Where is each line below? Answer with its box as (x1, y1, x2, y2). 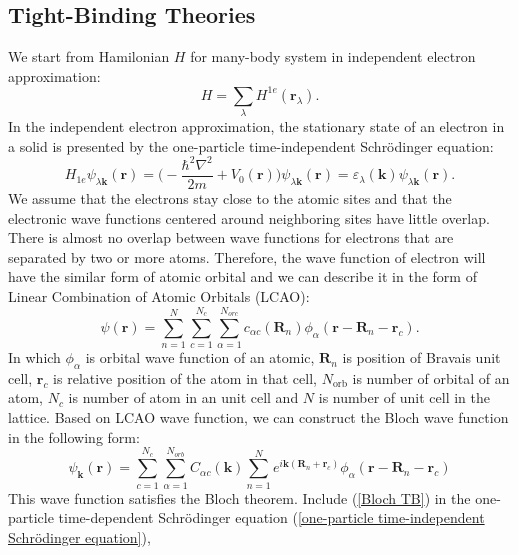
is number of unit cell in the (318, 387, 491, 408)
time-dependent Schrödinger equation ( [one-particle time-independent (58, 507, 485, 528)
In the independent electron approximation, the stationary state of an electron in (8, 116, 505, 137)
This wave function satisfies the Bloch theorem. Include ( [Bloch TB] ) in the (8, 487, 471, 508)
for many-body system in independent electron (190, 46, 476, 67)
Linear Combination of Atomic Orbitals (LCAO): (8, 285, 310, 306)
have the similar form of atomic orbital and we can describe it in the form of (8, 266, 477, 287)
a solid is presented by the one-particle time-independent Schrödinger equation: (8, 135, 494, 156)
